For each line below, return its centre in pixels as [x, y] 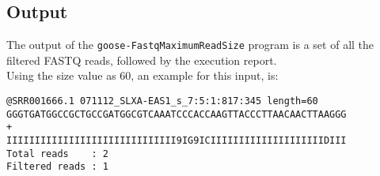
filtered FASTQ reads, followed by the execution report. [142, 60]
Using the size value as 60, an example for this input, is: [142, 75]
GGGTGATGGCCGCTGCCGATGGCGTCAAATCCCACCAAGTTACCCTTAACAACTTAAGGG [177, 114]
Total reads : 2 [57, 154]
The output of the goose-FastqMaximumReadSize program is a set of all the [190, 45]
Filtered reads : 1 [57, 167]
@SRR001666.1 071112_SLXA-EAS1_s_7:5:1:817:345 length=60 [162, 101]
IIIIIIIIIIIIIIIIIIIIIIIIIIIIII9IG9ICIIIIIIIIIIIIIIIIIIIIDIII [177, 141]
